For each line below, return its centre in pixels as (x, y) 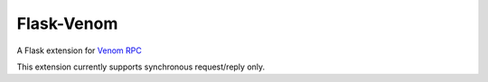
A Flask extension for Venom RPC (79, 50)
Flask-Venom (67, 23)
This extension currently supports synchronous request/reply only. (141, 67)
